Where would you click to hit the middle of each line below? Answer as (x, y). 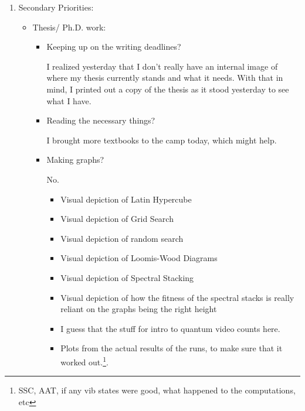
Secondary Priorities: (56, 7)
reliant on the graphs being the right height (139, 309)
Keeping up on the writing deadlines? (114, 47)
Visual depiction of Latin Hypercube (126, 199)
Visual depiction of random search (122, 238)
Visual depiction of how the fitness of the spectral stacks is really (177, 297)
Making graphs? (75, 160)
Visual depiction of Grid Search (117, 219)
